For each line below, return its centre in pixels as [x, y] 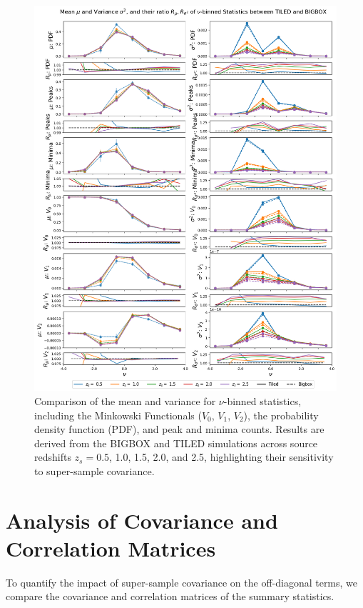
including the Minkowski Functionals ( [118, 415]
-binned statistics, [262, 400]
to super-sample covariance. [94, 470]
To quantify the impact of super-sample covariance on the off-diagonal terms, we [182, 582]
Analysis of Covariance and [142, 520]
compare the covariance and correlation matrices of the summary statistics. [170, 596]
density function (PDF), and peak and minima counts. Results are [179, 429]
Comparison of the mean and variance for [125, 400]
